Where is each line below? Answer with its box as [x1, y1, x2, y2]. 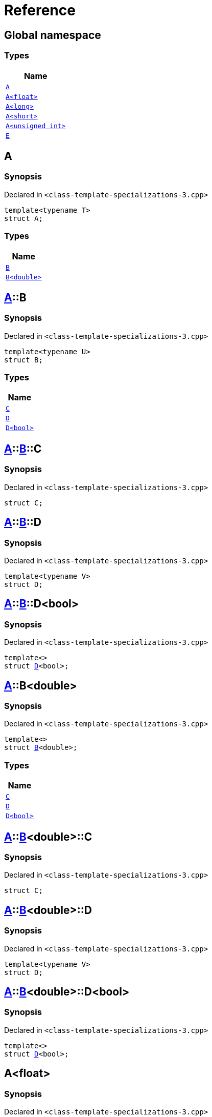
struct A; [4, 214, 43, 222]
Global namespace [4, 28, 101, 42]
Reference [4, 2, 76, 19]
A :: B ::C [4, 442, 42, 455]
